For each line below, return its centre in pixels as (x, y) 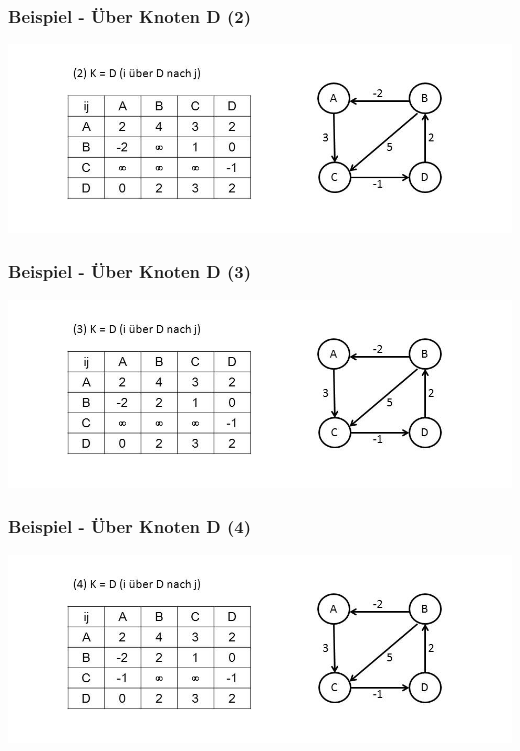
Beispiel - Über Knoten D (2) (130, 15)
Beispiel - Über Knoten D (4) (130, 526)
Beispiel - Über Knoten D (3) (130, 271)
